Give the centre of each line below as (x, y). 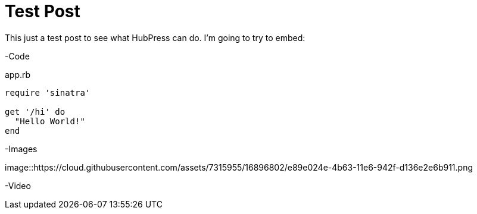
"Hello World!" (50, 121)
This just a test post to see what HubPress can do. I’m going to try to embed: (155, 37)
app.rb (18, 74)
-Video (18, 185)
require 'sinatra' (48, 92)
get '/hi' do (35, 111)
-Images (21, 149)
